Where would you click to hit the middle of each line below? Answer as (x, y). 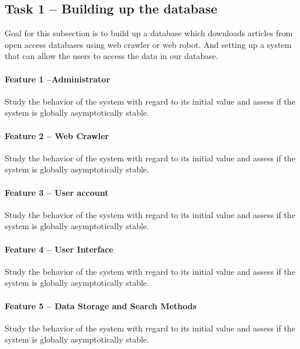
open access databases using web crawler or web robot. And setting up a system (148, 44)
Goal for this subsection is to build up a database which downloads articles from (149, 33)
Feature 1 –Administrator (58, 79)
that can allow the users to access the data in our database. (111, 56)
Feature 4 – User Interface (59, 249)
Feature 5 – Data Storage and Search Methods (101, 305)
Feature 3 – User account (57, 192)
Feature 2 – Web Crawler (57, 135)
